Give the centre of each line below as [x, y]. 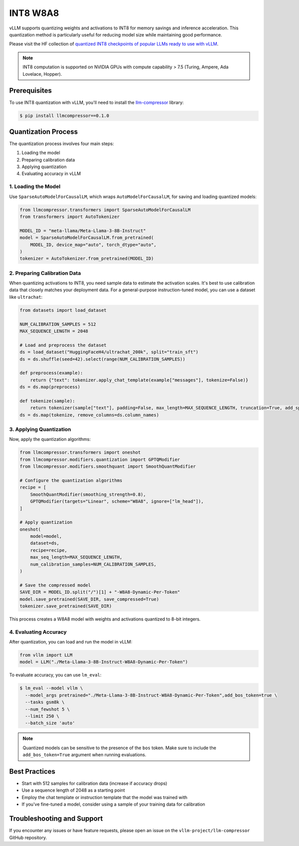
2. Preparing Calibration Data [45, 273]
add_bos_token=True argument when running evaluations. [84, 755]
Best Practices [32, 771]
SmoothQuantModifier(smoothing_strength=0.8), [88, 494]
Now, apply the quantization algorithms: [50, 439]
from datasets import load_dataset [63, 310]
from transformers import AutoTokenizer [70, 216]
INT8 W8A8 [34, 13]
